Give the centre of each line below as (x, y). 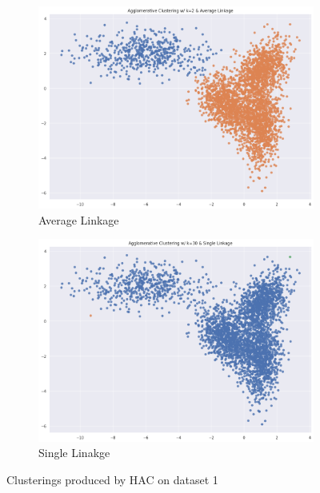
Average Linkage (79, 219)
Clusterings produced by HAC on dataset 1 (112, 479)
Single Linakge (74, 453)
